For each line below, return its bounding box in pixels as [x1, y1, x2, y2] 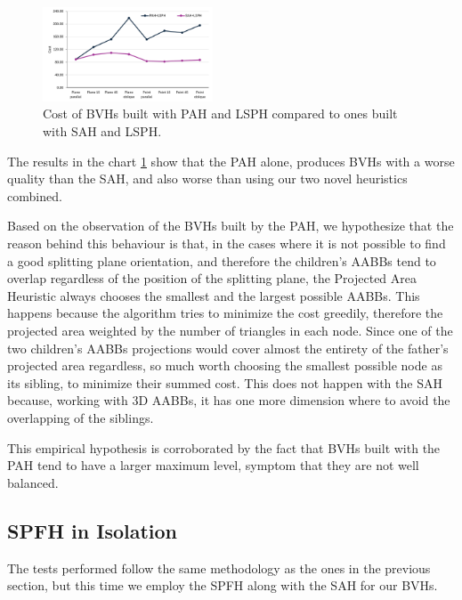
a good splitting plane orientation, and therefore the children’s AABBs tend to [7, 251, 436, 270]
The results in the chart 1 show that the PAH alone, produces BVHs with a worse [7, 151, 455, 170]
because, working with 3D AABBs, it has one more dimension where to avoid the [7, 391, 450, 409]
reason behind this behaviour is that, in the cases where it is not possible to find [7, 233, 446, 252]
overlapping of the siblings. [7, 408, 154, 426]
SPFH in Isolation [7, 516, 178, 544]
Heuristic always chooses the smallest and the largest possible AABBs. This [7, 286, 420, 304]
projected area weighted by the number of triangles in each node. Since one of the [7, 320, 453, 339]
